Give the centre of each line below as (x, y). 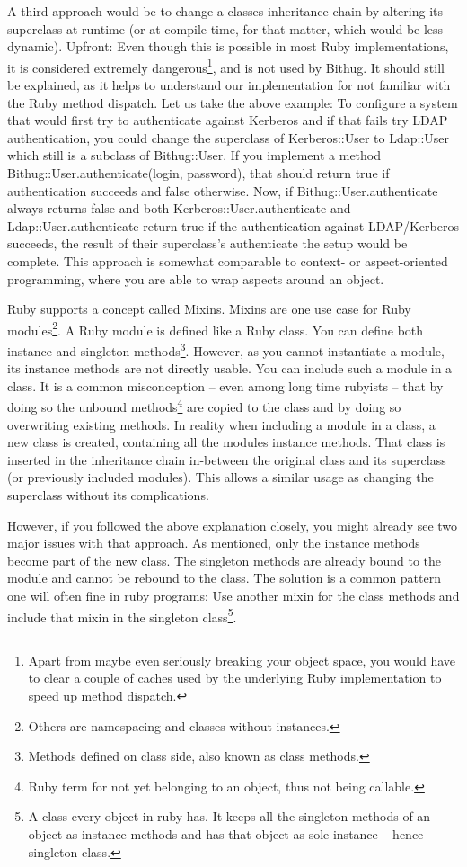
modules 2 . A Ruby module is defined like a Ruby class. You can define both (216, 328)
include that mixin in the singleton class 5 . (122, 615)
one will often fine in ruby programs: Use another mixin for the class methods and (233, 596)
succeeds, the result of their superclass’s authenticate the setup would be (207, 243)
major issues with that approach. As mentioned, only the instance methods (214, 543)
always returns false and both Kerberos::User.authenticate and (179, 208)
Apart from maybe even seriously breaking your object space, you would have (242, 660)
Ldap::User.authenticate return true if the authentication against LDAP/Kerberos (233, 225)
